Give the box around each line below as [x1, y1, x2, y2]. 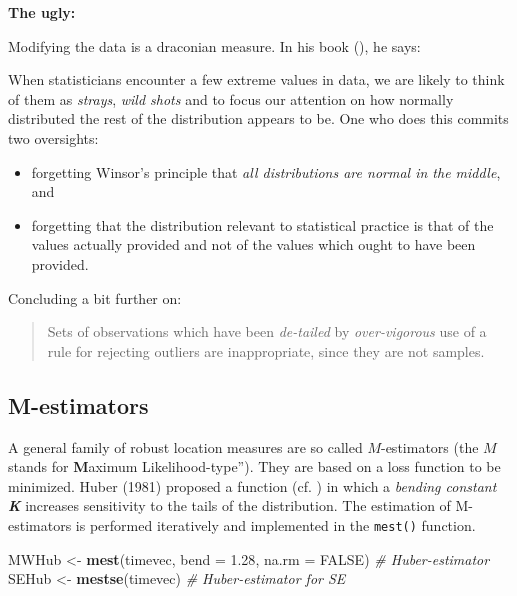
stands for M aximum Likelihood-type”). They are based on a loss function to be [8, 456, 501, 477]
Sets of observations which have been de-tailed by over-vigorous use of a [47, 321, 487, 342]
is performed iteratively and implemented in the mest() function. [75, 514, 476, 535]
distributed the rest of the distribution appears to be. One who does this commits [8, 108, 509, 129]
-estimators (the [380, 436, 479, 457]
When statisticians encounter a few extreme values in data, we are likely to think [8, 69, 505, 90]
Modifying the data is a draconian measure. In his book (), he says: [8, 35, 421, 56]
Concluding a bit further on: [8, 287, 182, 308]
